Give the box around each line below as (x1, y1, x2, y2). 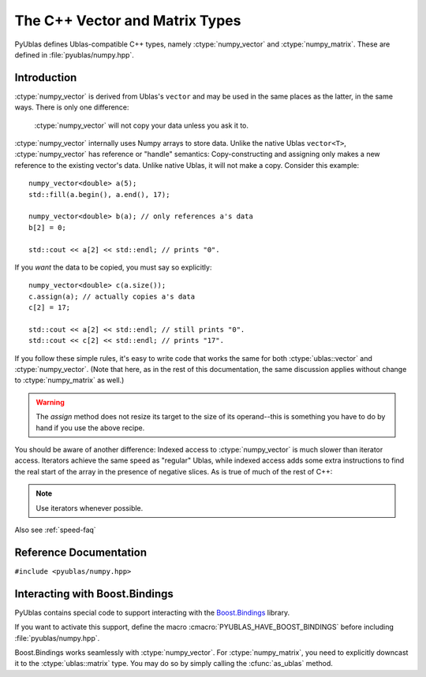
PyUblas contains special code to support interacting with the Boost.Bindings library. (14, 608, 290, 617)
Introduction (14, 71, 77, 84)
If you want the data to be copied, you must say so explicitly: (14, 262, 212, 272)
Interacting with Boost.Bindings (14, 587, 174, 601)
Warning (35, 397, 65, 407)
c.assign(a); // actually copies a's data (28, 292, 196, 301)
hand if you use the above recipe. (35, 422, 145, 433)
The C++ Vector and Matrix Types (14, 12, 241, 29)
